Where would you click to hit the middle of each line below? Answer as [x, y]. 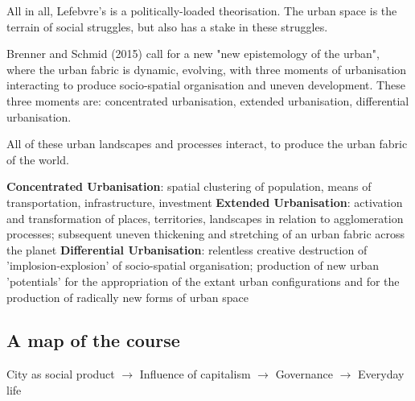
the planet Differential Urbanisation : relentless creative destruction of [187, 249]
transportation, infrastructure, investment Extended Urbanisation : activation [205, 202]
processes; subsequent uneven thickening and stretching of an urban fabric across [206, 234]
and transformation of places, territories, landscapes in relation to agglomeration [205, 218]
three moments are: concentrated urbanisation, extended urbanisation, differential [208, 100]
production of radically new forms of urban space [127, 297]
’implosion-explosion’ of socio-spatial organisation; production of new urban [193, 265]
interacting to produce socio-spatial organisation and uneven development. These [206, 85]
